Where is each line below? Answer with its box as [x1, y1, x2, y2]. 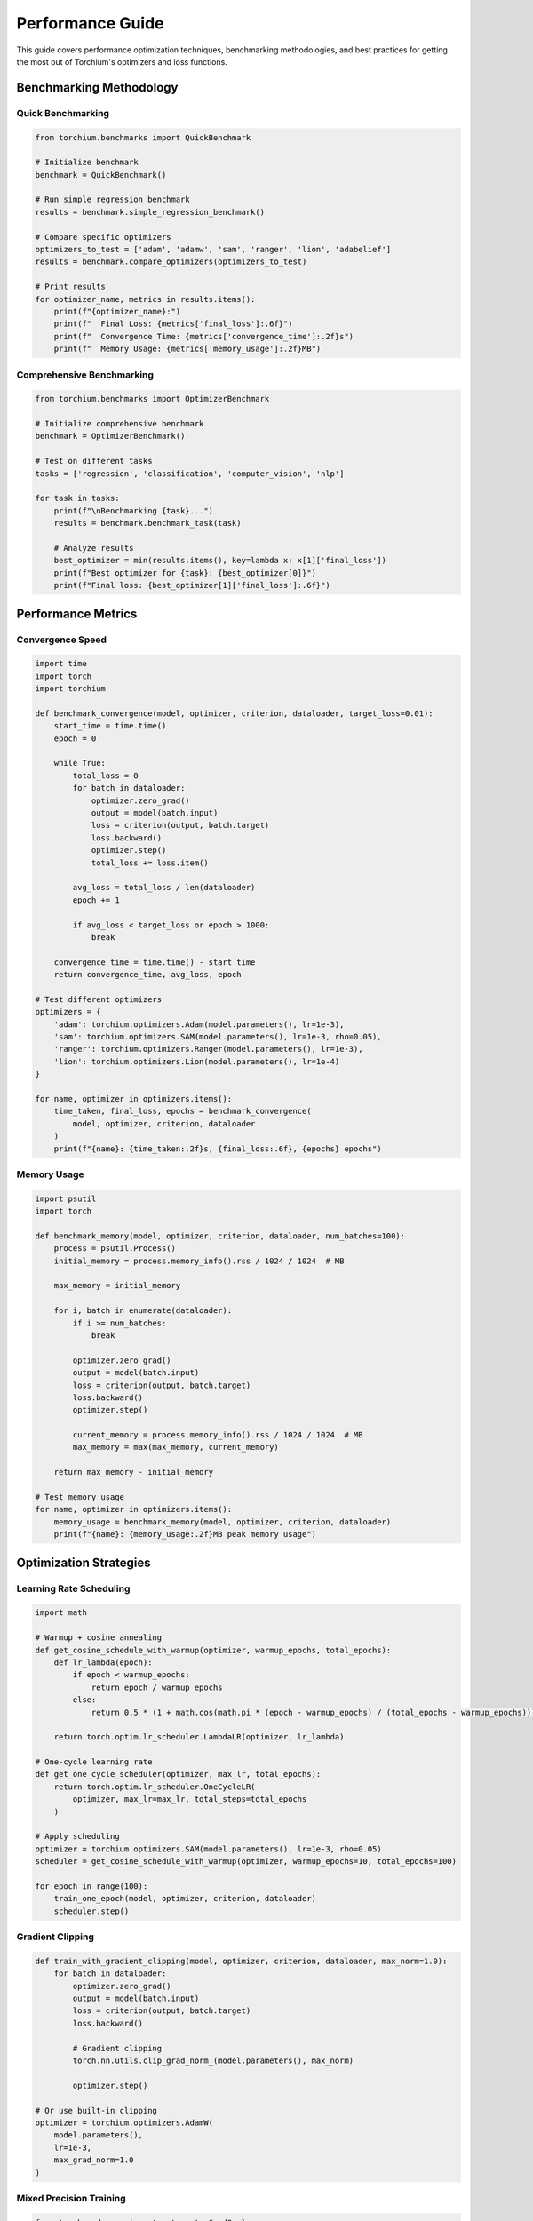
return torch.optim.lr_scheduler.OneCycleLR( [53, 1781, 256, 1792]
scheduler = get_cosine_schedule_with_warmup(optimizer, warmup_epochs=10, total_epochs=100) [35, 1857, 457, 1867]
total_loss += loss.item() [91, 857, 209, 868]
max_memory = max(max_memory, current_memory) [72, 1442, 279, 1453]
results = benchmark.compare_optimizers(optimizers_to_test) [35, 257, 307, 267]
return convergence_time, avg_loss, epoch [53, 969, 242, 980]
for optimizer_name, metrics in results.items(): [35, 294, 256, 304]
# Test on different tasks [35, 456, 153, 466]
